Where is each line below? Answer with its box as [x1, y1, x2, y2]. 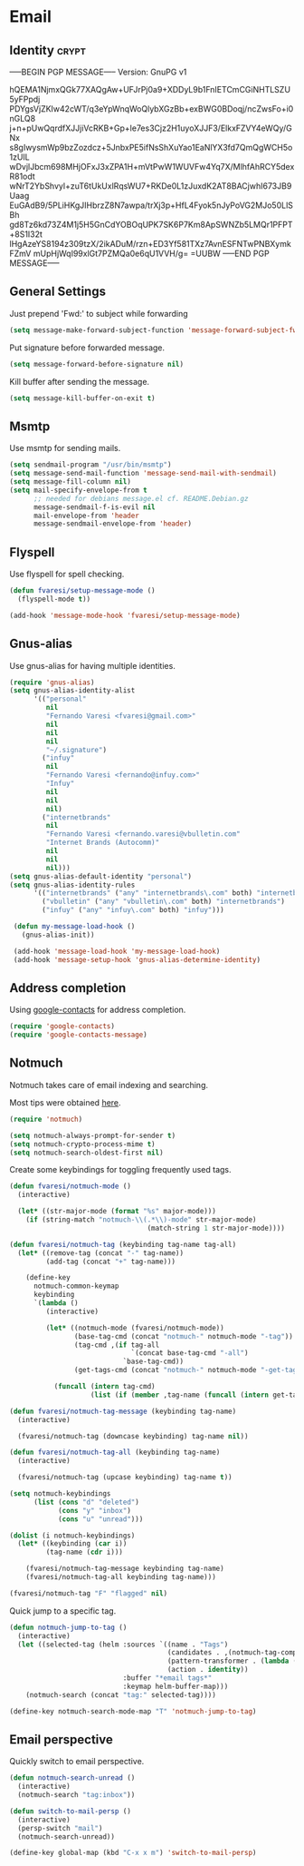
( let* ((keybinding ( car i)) [17, 1539, 128, 1548]
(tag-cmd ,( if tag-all [73, 1341, 160, 1350]
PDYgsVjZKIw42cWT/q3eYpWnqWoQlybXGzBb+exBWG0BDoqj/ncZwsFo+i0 [9, 103, 294, 114]
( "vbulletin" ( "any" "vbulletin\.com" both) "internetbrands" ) [42, 897, 285, 907]
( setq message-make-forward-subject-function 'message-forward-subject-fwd [9, 325, 301, 335]
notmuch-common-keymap [33, 1282, 119, 1291]
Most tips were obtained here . [9, 1096, 121, 1108]
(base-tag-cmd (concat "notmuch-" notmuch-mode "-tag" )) [73, 1331, 294, 1341]
